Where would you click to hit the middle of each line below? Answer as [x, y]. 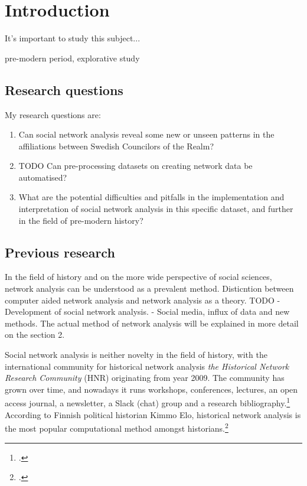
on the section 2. [35, 335]
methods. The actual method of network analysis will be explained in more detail [152, 323]
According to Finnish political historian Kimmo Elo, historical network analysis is [153, 414]
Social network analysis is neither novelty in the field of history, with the [136, 355]
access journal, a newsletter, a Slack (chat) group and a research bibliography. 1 [148, 402]
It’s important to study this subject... [73, 38]
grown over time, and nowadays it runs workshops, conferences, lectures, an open [151, 389]
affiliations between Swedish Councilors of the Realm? [116, 146]
